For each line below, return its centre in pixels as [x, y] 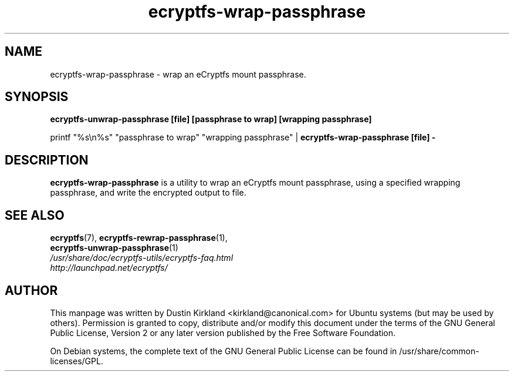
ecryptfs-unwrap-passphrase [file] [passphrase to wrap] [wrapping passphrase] [211, 119]
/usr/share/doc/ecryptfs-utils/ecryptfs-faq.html [142, 258]
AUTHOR [31, 290]
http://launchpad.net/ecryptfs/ [109, 268]
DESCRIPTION [47, 160]
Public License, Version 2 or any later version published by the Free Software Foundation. [223, 333]
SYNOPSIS [37, 97]
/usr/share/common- [439, 351]
